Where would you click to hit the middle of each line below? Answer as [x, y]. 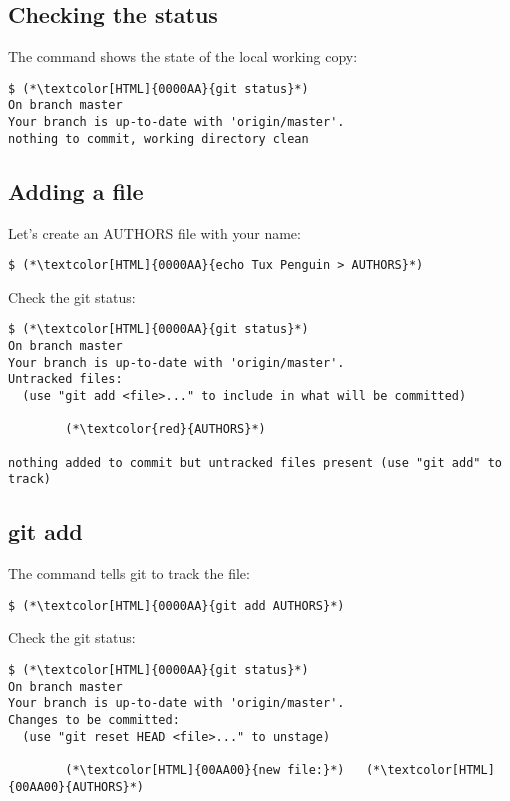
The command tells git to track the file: [129, 573]
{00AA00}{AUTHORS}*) [76, 786]
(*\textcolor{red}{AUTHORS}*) [165, 429]
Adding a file [76, 190]
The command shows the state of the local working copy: [183, 56]
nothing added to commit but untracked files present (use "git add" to [255, 462]
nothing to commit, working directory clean [158, 138]
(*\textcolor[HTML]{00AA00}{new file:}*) [205, 770]
